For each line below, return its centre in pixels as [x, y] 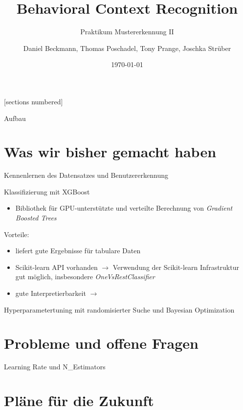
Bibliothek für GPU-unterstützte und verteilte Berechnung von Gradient [124, 208]
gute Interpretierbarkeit [51, 293]
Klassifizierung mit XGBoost [47, 191]
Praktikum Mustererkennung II [127, 32]
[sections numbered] [33, 101]
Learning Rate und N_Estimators [55, 367]
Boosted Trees [36, 217]
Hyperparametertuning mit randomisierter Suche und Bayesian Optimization [119, 309]
